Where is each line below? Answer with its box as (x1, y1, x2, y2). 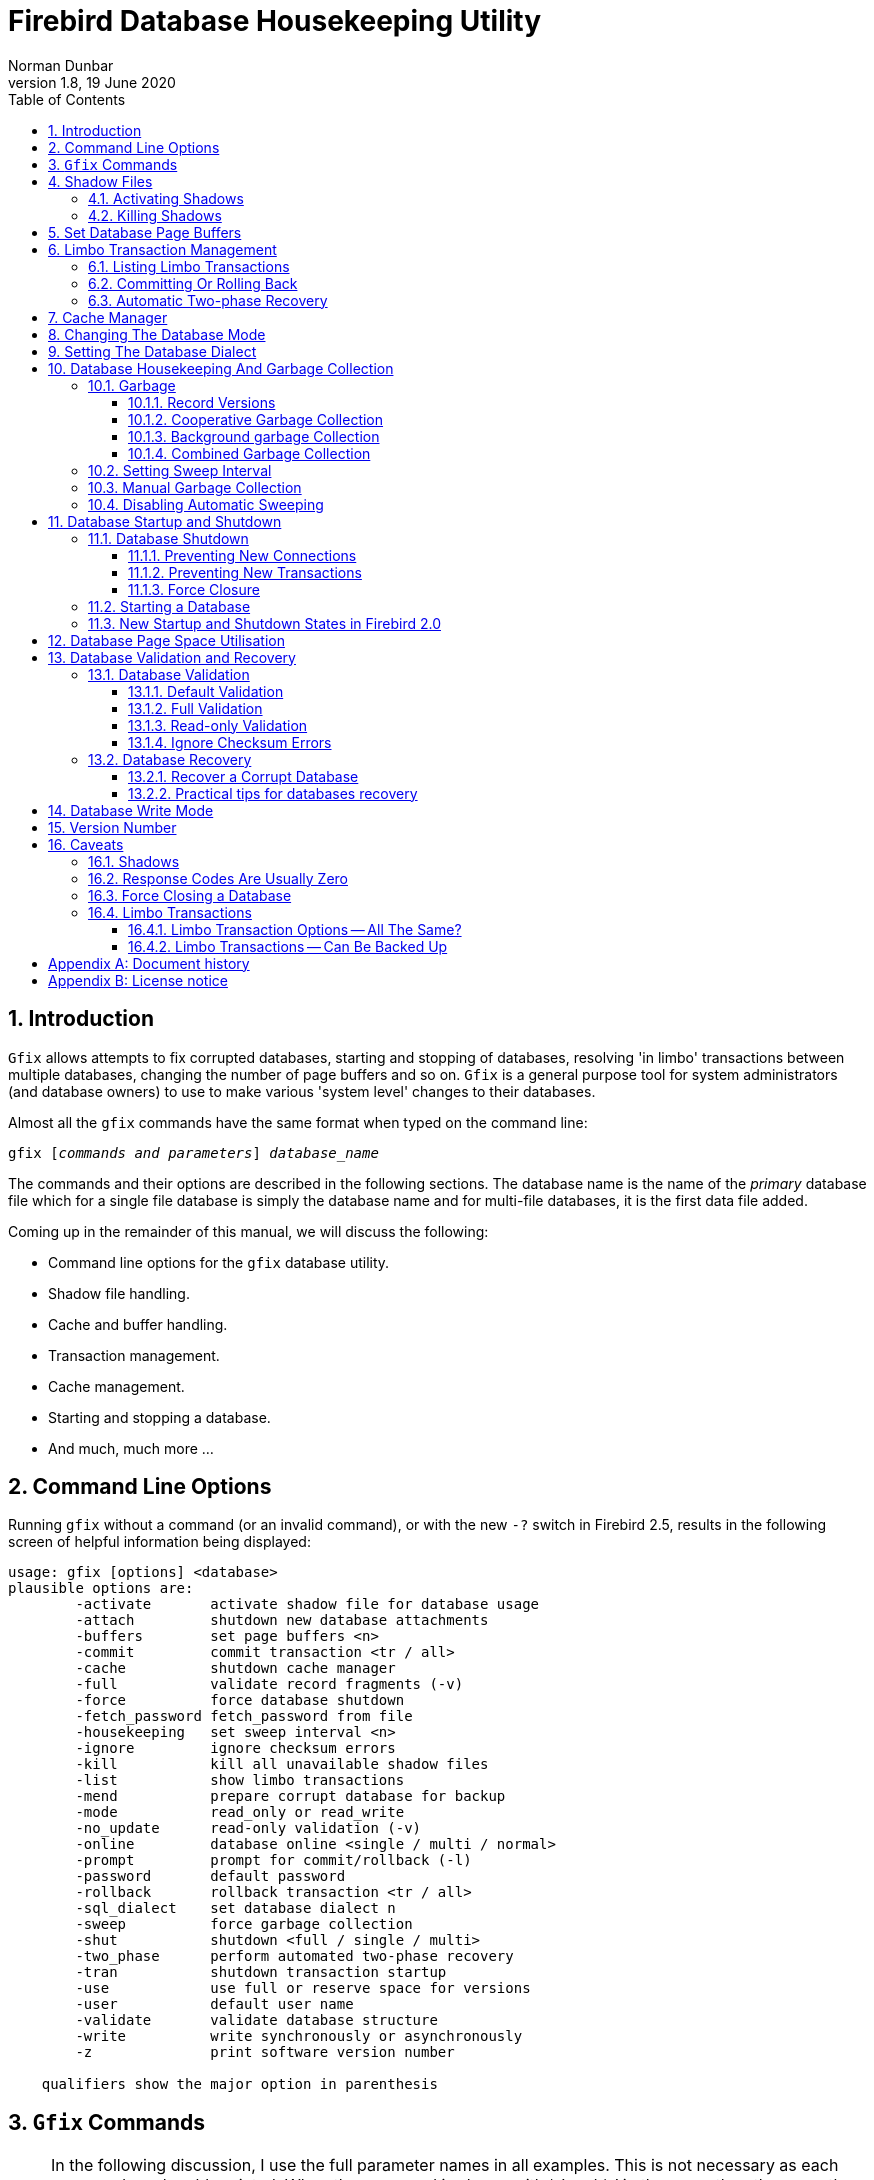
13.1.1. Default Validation (128, 682, 284, 700)
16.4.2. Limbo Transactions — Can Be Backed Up (128, 937, 448, 955)
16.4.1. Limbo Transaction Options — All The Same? (128, 920, 462, 938)
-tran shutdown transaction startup (75, 1964, 447, 1981)
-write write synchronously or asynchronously (75, 2028, 523, 2045)
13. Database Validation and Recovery (48, 648, 296, 666)
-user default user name (75, 1996, 354, 2013)
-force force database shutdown (75, 1692, 405, 1709)
